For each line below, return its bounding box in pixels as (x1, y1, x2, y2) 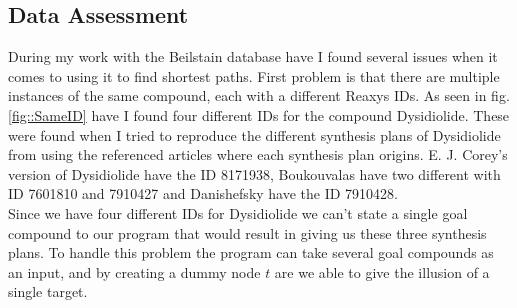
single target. (8, 281, 88, 302)
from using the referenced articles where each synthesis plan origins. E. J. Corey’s (8, 144, 508, 165)
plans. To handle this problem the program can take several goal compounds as (8, 242, 494, 263)
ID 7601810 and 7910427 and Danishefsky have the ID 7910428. (8, 183, 399, 204)
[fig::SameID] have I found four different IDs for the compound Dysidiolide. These (8, 104, 510, 125)
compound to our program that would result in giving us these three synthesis (8, 222, 487, 243)
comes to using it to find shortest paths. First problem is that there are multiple (8, 65, 500, 86)
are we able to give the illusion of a (274, 261, 490, 282)
